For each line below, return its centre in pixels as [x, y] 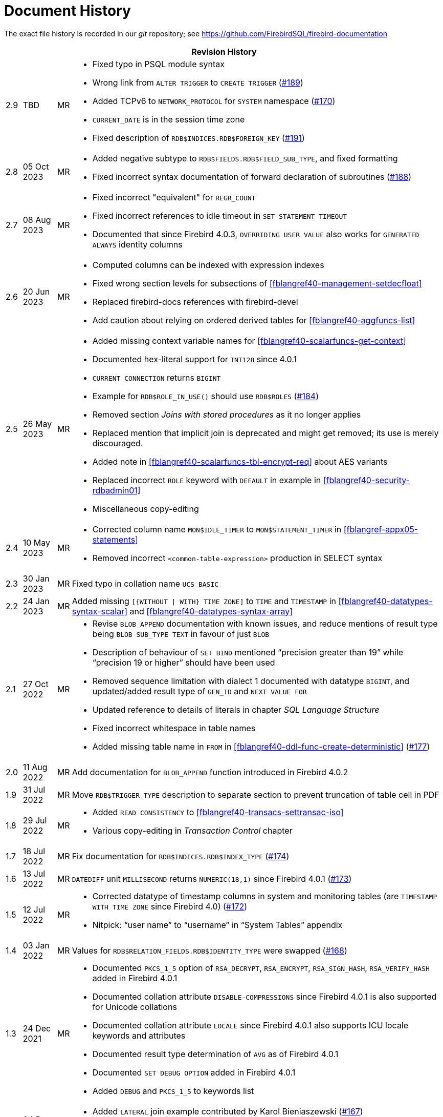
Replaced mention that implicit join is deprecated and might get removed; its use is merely [265, 433]
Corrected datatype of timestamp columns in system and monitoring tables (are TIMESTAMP [265, 896]
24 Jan [36, 601]
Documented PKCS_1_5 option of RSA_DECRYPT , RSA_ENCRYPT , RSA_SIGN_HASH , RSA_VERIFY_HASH [261, 968]
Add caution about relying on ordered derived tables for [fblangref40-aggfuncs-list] [254, 320]
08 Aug [37, 220]
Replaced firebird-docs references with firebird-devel [195, 302]
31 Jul [34, 789]
